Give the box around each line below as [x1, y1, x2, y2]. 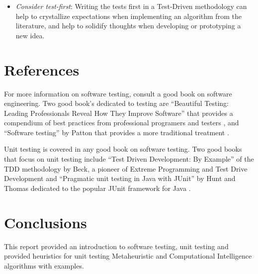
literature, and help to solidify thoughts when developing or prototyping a [15, 20, 241, 31]
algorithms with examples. [4, 260, 84, 271]
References [4, 59, 80, 80]
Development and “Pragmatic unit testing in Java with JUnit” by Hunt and [4, 173, 236, 183]
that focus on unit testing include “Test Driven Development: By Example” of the [4, 154, 254, 164]
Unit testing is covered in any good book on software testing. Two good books [4, 144, 242, 154]
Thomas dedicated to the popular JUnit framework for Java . [4, 183, 191, 193]
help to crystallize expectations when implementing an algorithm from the [15, 10, 242, 21]
